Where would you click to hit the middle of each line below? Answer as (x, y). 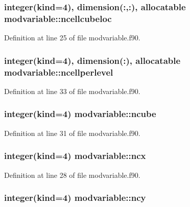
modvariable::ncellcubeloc (58, 18)
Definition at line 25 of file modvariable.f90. (72, 38)
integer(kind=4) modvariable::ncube (80, 114)
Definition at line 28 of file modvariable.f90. (72, 175)
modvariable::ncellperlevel (59, 72)
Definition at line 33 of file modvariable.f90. (72, 91)
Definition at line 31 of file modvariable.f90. (72, 133)
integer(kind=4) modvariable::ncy (75, 198)
